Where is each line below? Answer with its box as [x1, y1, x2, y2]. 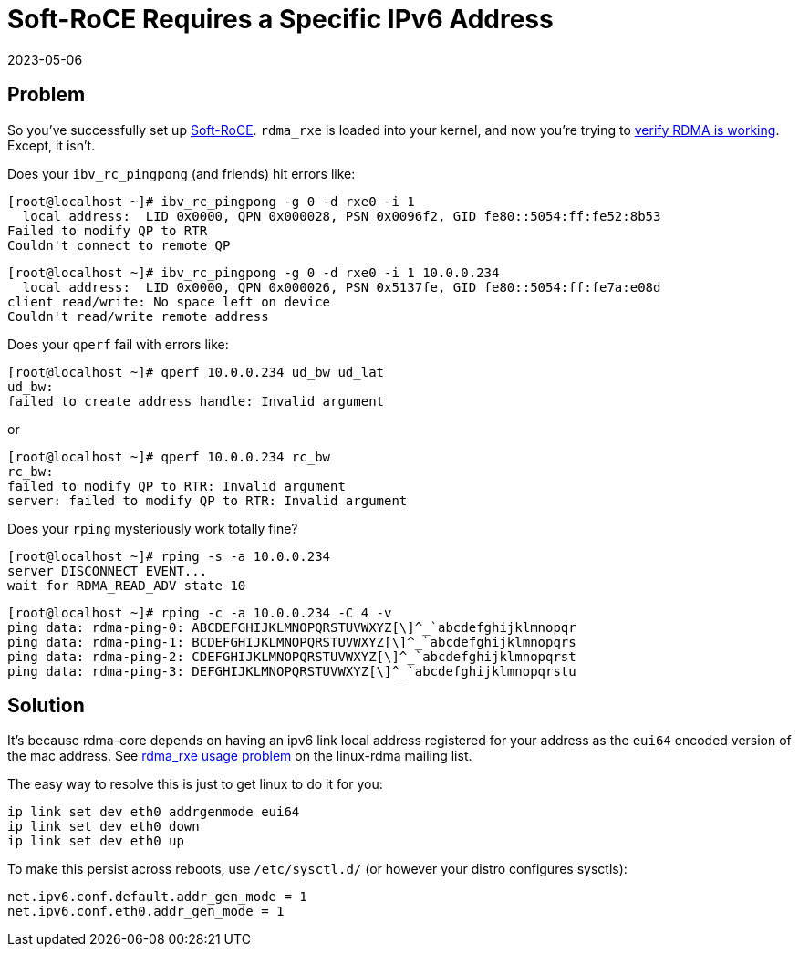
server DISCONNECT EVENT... [7, 563, 208, 578]
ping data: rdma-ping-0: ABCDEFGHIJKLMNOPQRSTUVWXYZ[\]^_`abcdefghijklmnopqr [7, 619, 576, 635]
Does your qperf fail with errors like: [7, 336, 229, 352]
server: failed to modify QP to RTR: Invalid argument [7, 493, 408, 508]
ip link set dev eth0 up [7, 834, 184, 849]
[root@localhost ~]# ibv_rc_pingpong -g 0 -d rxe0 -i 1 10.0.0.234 [7, 264, 500, 280]
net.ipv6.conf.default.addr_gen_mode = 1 [7, 889, 307, 905]
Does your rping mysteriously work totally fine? [7, 520, 298, 536]
